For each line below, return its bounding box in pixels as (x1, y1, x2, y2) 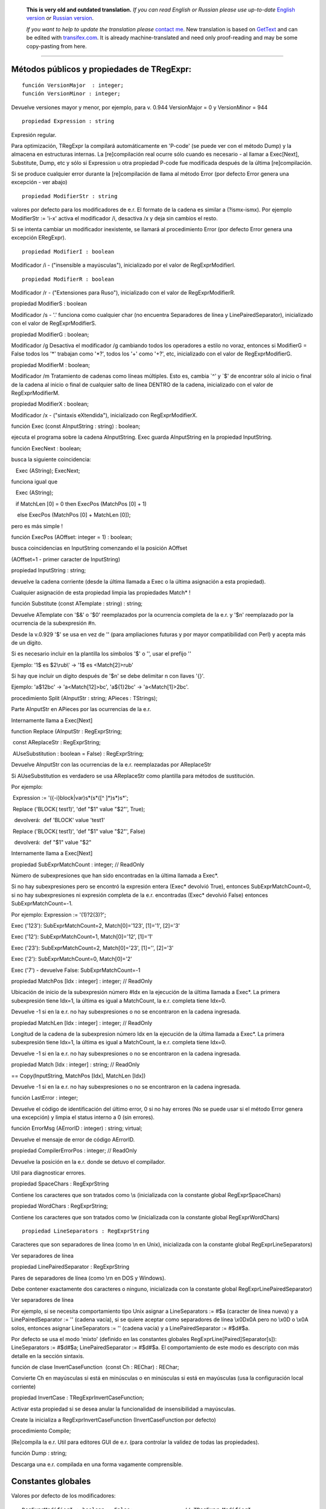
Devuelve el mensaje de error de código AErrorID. (11, 1135, 135, 1143)
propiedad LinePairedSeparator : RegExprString (11, 1263, 130, 1271)
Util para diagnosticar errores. (11, 1169, 86, 1176)
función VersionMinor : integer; (22, 91, 121, 97)
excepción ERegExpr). (11, 234, 66, 241)
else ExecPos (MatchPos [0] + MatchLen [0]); (17, 511, 131, 518)
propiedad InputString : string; (11, 567, 86, 574)
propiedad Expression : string (22, 118, 115, 125)
